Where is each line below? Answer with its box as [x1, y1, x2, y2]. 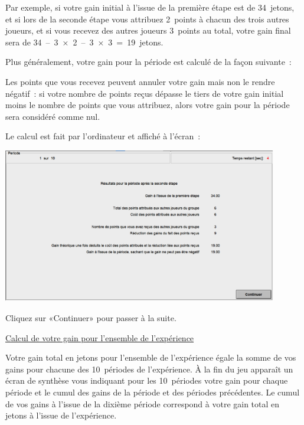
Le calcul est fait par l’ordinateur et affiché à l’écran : [5, 130, 201, 142]
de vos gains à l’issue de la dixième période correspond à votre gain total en [5, 397, 280, 410]
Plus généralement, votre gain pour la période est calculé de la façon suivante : [5, 55, 292, 68]
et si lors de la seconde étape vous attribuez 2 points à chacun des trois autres [5, 12, 289, 25]
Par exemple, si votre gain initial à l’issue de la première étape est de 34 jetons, [5, 1, 295, 13]
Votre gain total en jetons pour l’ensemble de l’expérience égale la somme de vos [5, 351, 296, 364]
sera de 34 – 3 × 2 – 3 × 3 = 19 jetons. [5, 35, 164, 48]
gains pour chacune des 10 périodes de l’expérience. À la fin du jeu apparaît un [5, 362, 293, 375]
